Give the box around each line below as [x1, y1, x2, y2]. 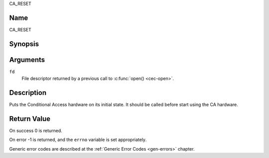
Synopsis [9, 40, 39, 48]
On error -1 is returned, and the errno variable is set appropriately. [9, 137, 147, 143]
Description [9, 88, 47, 97]
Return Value [9, 114, 51, 123]
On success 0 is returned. [9, 128, 62, 134]
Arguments [9, 55, 45, 64]
